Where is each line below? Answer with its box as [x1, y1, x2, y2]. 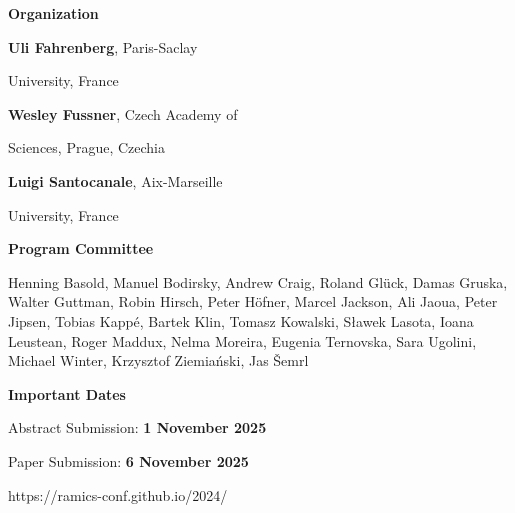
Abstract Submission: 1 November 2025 [8, 417, 267, 438]
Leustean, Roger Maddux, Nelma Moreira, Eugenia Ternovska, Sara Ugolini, [8, 330, 477, 351]
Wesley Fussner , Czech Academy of [8, 103, 238, 124]
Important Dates [8, 383, 126, 404]
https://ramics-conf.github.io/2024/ [8, 484, 228, 505]
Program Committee [8, 238, 154, 259]
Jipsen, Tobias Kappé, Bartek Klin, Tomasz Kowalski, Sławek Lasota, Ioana [8, 310, 474, 331]
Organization [8, 3, 99, 23]
